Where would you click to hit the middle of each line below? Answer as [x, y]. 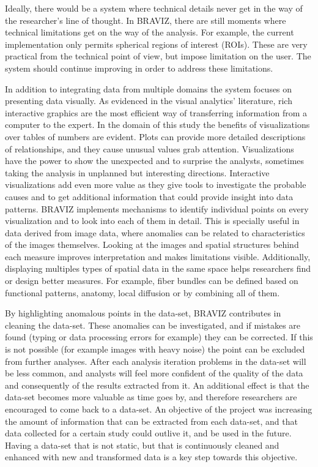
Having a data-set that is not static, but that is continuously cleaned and [142, 445]
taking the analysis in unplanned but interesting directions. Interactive [137, 172]
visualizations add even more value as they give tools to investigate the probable [156, 185]
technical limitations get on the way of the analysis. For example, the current [150, 32]
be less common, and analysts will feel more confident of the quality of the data [154, 373]
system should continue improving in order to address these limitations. [139, 68]
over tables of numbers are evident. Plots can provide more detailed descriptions [155, 136]
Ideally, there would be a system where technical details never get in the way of [154, 8]
